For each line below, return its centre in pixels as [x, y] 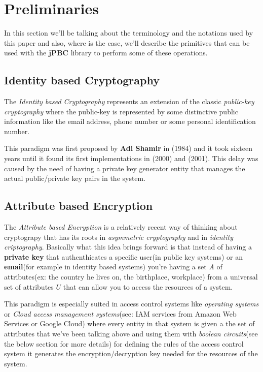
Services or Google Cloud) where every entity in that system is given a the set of [129, 323]
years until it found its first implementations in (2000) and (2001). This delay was [131, 158]
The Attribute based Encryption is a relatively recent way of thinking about [121, 227]
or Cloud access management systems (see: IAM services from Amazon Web [120, 313]
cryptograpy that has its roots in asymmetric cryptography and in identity [119, 237]
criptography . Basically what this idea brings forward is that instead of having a [128, 247]
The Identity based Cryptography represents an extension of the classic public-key [129, 101]
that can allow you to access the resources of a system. [148, 286]
